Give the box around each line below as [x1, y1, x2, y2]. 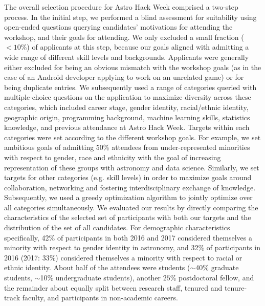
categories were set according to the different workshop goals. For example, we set [4, 132, 261, 142]
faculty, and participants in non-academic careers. [22, 292, 178, 303]
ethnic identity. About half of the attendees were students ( [4, 262, 190, 273]
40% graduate [195, 262, 239, 273]
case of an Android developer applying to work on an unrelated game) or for [4, 72, 244, 82]
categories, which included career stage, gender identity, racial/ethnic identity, [4, 101, 249, 112]
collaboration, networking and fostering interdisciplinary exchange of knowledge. [4, 182, 256, 192]
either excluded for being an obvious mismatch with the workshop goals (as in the [4, 61, 261, 72]
